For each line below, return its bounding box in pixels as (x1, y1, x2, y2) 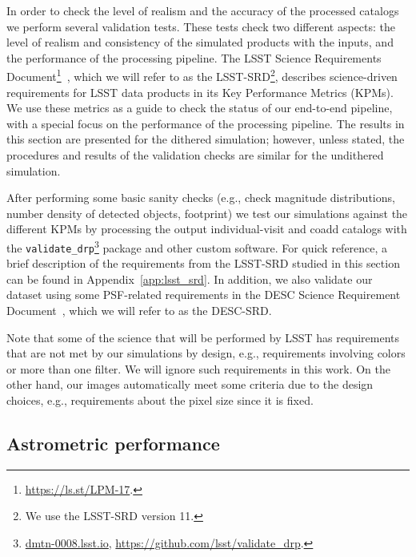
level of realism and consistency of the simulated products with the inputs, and (6, 34, 394, 50)
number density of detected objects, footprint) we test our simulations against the (6, 204, 408, 221)
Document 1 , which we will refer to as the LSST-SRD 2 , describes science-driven (6, 66, 398, 85)
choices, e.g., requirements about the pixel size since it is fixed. (6, 392, 314, 409)
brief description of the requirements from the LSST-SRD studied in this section (6, 255, 400, 272)
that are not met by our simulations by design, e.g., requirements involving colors (6, 345, 406, 361)
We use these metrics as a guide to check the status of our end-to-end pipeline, (6, 99, 393, 116)
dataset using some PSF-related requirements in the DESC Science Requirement (6, 286, 401, 303)
